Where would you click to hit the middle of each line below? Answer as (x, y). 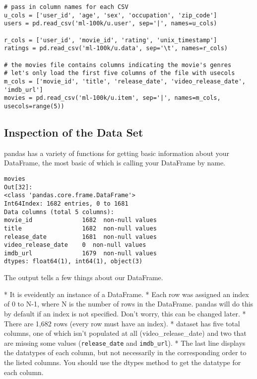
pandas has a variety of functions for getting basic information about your (117, 153)
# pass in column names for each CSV (66, 7)
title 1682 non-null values (80, 228)
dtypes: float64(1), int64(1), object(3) (73, 262)
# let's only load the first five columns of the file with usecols (120, 73)
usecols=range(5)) (34, 106)
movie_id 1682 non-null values (80, 220)
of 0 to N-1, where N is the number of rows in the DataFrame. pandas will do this (129, 304)
